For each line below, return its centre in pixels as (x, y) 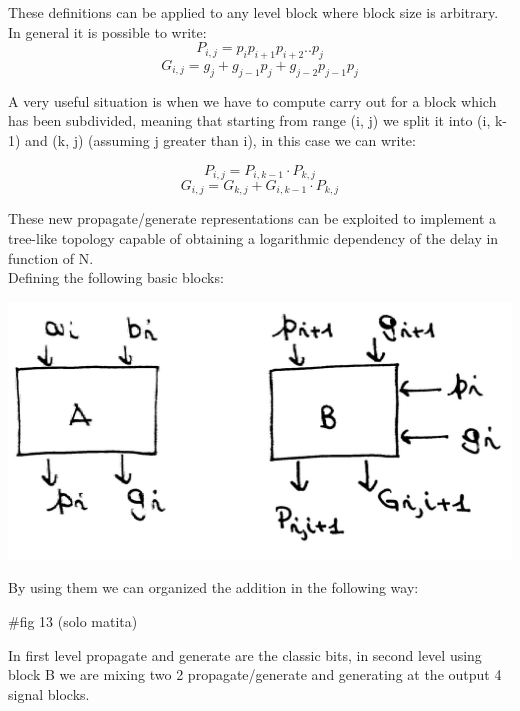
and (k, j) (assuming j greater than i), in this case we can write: (220, 139)
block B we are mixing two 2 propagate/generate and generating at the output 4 (255, 674)
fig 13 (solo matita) (78, 620)
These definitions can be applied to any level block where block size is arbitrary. (253, 12)
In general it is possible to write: (107, 31)
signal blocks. (49, 693)
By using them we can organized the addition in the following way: (213, 587)
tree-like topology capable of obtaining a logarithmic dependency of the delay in (253, 238)
